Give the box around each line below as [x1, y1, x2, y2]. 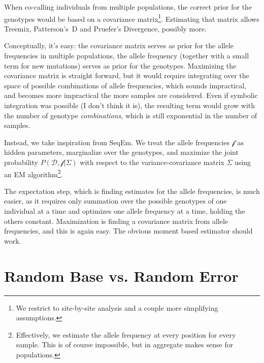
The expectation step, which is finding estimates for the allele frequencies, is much [4, 185, 260, 196]
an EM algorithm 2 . [4, 167, 63, 179]
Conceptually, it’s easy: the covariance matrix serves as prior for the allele [4, 40, 234, 51]
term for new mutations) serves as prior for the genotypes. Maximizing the [4, 60, 237, 71]
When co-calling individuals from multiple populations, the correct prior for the [4, 2, 252, 12]
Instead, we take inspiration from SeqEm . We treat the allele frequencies [4, 137, 229, 147]
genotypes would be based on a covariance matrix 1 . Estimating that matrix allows [4, 12, 259, 24]
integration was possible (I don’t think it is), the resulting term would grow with [4, 100, 255, 110]
